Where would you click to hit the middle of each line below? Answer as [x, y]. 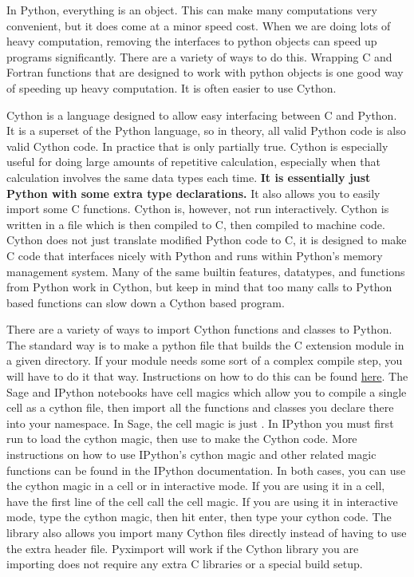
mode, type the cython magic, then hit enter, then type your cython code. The [199, 517]
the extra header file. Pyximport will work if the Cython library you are [183, 548]
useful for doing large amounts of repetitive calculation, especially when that [193, 162]
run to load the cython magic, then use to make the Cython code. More [182, 439]
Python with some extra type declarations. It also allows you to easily [193, 193]
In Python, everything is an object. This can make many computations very [192, 10]
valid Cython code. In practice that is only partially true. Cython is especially [197, 146]
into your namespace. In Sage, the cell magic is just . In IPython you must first [200, 423]
